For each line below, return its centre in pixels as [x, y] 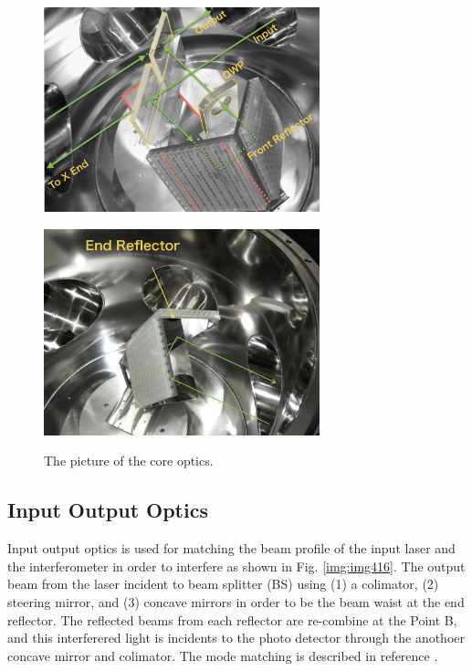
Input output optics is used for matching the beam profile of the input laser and [231, 548]
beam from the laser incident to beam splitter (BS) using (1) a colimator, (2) [223, 584]
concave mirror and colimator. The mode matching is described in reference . [223, 655]
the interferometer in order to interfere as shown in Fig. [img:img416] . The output [236, 566]
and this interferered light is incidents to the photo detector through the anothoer [236, 638]
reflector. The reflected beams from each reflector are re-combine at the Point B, [232, 619]
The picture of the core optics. [129, 461]
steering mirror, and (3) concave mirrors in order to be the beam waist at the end [236, 602]
